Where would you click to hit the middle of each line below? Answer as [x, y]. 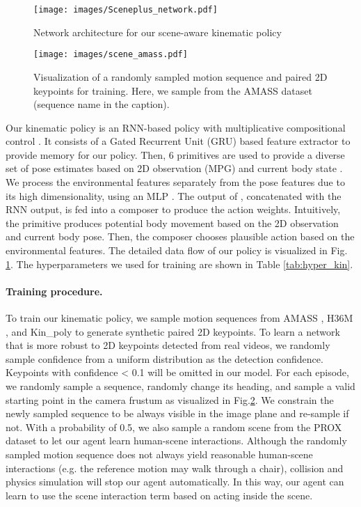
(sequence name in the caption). [102, 104]
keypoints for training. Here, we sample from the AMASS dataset [173, 90]
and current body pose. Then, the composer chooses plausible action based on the [180, 236]
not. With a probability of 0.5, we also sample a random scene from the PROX [174, 427]
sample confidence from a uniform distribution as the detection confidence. [165, 358]
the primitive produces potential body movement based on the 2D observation [172, 223]
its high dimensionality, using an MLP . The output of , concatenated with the [174, 195]
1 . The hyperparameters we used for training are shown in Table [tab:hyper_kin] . [179, 264]
